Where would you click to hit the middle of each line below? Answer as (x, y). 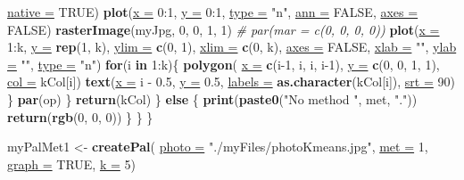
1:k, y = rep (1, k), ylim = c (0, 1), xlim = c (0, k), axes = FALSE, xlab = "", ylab (232, 47)
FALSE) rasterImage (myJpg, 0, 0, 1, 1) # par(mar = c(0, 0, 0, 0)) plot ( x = (224, 29)
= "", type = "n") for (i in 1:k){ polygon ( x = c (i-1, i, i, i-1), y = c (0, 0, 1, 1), (224, 64)
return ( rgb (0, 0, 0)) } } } (80, 116)
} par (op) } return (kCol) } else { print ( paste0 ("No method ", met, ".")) (212, 98)
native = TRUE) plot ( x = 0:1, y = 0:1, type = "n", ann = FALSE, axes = (213, 12)
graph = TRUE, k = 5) (71, 164)
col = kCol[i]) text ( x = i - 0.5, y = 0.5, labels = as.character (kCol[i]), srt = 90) (231, 82)
